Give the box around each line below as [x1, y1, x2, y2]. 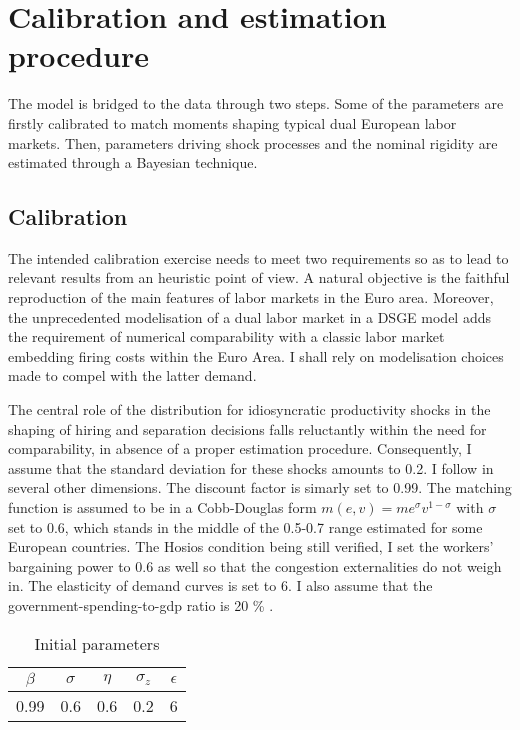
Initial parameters [34, 631, 160, 655]
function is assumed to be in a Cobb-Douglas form [8, 497, 317, 518]
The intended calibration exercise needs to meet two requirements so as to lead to [8, 247, 509, 268]
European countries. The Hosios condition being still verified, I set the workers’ [8, 536, 494, 557]
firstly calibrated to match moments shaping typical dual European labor [8, 112, 457, 133]
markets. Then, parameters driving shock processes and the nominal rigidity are [8, 132, 498, 153]
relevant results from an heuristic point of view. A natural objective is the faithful [8, 267, 510, 288]
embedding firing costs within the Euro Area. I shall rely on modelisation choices [8, 345, 504, 366]
